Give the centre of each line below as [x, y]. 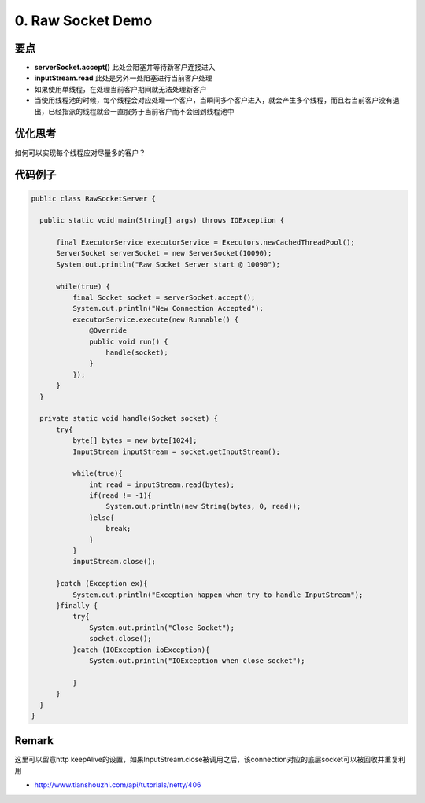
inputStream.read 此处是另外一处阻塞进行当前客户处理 [123, 78]
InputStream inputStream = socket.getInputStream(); [176, 451]
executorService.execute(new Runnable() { [155, 319]
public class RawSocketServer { [94, 198]
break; [118, 529]
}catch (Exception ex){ [102, 584]
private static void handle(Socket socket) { [129, 418]
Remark [34, 740]
